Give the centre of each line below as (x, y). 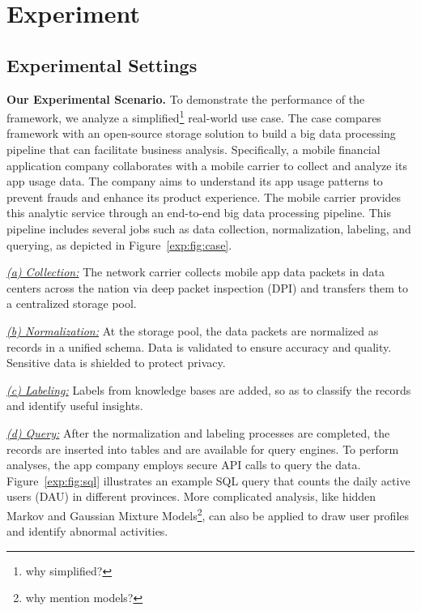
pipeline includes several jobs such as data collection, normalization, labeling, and (209, 228)
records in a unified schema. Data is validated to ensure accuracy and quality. (199, 346)
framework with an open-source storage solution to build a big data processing (201, 133)
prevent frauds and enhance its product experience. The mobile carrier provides (204, 197)
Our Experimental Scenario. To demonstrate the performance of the (186, 98)
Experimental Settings (102, 64)
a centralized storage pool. (72, 303)
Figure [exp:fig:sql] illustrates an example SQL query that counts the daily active (208, 480)
